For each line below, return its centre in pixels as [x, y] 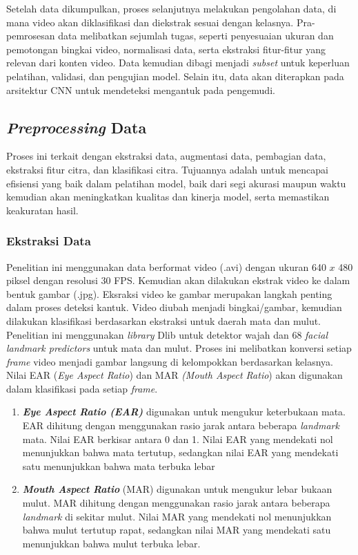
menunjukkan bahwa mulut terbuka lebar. [111, 543]
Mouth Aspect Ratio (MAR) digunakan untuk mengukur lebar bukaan [177, 489]
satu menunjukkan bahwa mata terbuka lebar [119, 465]
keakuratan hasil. [42, 210]
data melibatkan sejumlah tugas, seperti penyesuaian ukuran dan [196, 36]
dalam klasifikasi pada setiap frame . [82, 388]
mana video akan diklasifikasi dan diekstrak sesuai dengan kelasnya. [150, 22]
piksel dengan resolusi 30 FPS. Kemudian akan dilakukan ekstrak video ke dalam [178, 280]
